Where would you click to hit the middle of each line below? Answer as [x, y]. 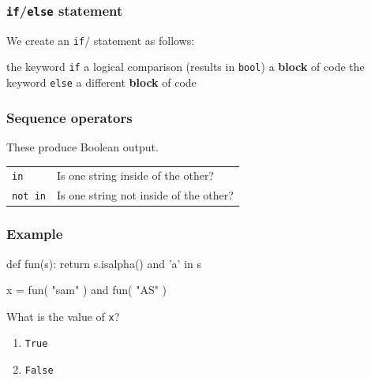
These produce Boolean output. [82, 146]
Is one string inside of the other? [135, 175]
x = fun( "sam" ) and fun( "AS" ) [87, 290]
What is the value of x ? [63, 316]
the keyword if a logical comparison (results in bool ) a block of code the [185, 67]
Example [35, 234]
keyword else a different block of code [101, 82]
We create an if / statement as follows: [101, 40]
